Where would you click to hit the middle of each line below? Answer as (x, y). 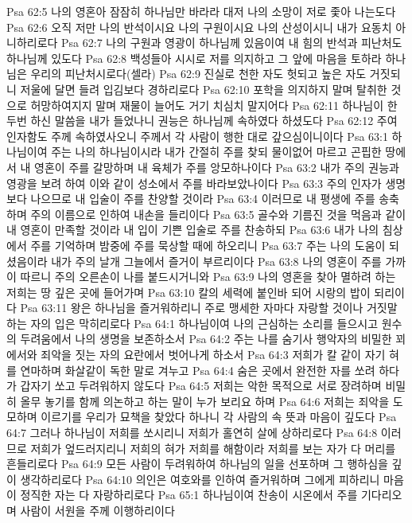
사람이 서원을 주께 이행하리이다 (97, 510)
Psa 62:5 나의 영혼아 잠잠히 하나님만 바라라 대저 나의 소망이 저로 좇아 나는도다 (201, 11)
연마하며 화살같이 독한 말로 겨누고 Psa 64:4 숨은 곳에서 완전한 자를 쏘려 (198, 370)
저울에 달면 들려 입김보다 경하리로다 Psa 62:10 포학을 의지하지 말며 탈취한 (204, 89)
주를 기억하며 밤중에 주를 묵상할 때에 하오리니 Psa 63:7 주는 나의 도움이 (208, 245)
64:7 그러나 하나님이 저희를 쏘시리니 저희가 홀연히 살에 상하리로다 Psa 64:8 (192, 433)
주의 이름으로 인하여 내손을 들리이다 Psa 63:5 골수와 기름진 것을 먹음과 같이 (218, 214)
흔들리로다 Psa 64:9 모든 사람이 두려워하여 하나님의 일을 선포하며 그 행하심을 (197, 464)
